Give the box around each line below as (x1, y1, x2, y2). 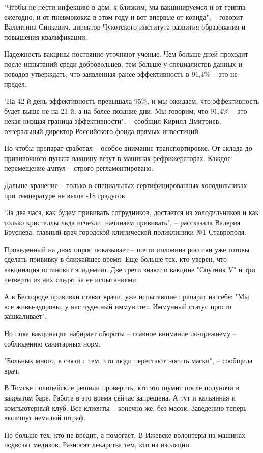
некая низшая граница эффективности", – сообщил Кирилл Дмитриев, (4, 115, 221, 126)
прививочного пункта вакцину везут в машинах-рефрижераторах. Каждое (4, 152, 231, 163)
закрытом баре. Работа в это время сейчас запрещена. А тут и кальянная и (4, 392, 236, 403)
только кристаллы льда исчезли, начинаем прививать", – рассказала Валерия (4, 217, 241, 227)
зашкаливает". (4, 311, 47, 322)
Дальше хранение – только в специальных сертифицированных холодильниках (4, 179, 247, 190)
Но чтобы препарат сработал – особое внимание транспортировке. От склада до (4, 143, 252, 153)
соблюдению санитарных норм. (4, 338, 101, 349)
